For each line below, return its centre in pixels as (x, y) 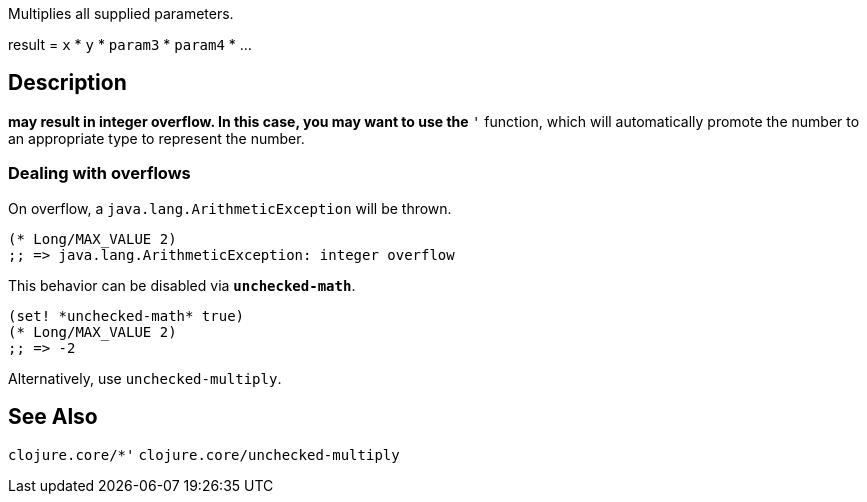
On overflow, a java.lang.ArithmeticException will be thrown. (230, 208)
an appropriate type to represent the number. (156, 138)
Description (67, 83)
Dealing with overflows (99, 173)
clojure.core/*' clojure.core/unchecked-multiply (204, 455)
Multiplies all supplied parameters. (121, 13)
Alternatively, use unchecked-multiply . (145, 378)
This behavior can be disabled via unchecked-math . (182, 285)
